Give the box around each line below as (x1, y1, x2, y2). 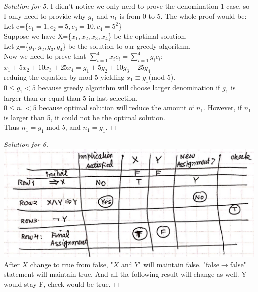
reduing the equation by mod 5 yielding (4, 72, 125, 82)
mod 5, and (46, 122, 81, 132)
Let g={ (4, 40, 29, 51)
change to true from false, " (30, 259, 113, 269)
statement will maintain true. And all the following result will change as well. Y (4, 269, 247, 279)
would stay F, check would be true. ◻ (4, 279, 120, 289)
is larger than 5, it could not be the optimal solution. (4, 112, 165, 122)
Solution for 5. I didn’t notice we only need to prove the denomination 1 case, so (4, 1, 250, 11)
